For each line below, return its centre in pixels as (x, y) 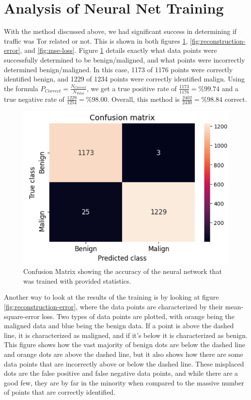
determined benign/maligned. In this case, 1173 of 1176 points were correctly (118, 69)
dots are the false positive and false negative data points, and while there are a (121, 373)
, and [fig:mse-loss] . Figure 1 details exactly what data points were (118, 50)
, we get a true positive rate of (132, 88)
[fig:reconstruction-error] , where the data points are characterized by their (114, 307)
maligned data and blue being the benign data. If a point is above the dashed (119, 326)
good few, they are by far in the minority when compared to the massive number (124, 382)
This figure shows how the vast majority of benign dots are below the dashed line (125, 344)
